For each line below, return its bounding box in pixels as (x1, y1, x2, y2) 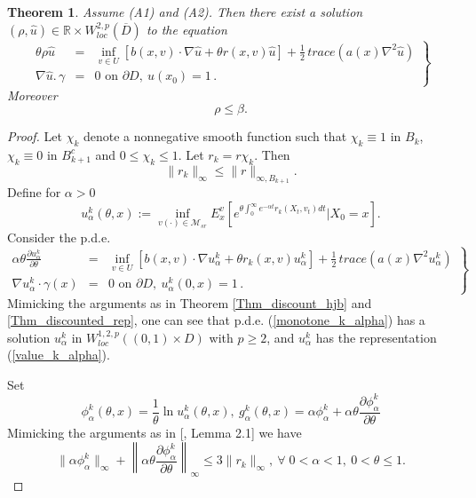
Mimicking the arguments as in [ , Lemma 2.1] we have (7, 423, 302, 441)
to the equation (146, 20, 227, 38)
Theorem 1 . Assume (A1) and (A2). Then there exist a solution (7, 3, 363, 20)
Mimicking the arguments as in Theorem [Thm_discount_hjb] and (7, 293, 372, 312)
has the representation (315, 328, 437, 346)
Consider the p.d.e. (7, 227, 111, 246)
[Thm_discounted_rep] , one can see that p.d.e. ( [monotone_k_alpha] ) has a (7, 311, 425, 329)
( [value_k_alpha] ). (7, 345, 110, 364)
